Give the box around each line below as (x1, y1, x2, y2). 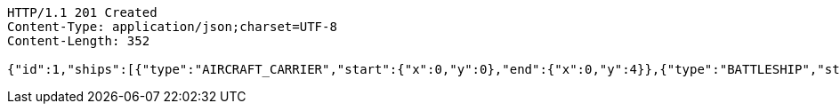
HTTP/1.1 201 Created (7, 5, 157, 20)
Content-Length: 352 (7, 34, 150, 48)
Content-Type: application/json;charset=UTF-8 (7, 20, 337, 34)
